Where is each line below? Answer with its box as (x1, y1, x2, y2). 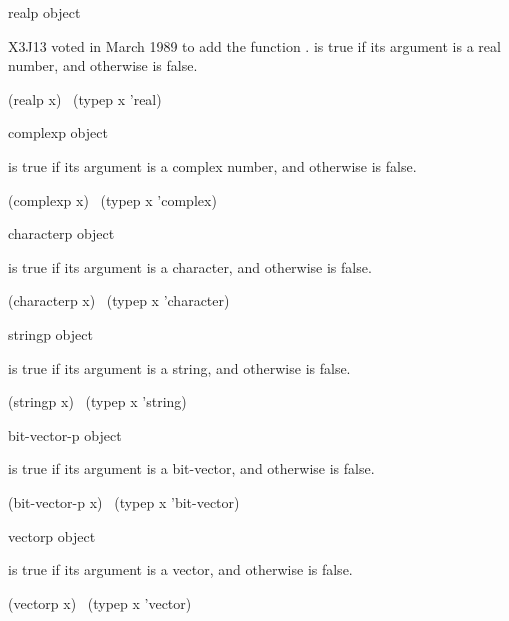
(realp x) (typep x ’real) (8, 88, 162, 109)
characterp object (8, 223, 115, 244)
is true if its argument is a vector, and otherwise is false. (8, 559, 353, 580)
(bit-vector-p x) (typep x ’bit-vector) (8, 491, 240, 512)
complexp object (8, 122, 108, 143)
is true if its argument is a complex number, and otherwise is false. (8, 155, 417, 176)
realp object (8, 2, 81, 22)
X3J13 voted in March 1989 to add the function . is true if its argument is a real (8, 35, 501, 56)
